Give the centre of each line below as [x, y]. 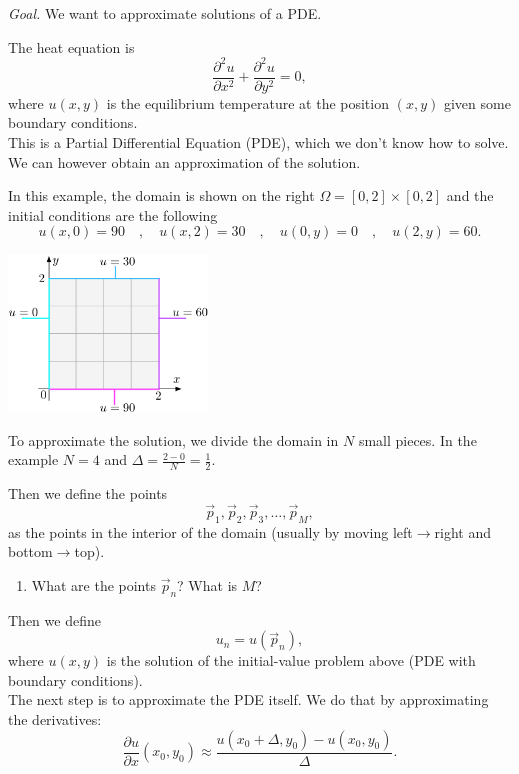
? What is [207, 584]
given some [477, 102]
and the [470, 195]
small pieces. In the [417, 439]
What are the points [93, 584]
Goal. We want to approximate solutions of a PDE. [165, 13]
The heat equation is [71, 46]
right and [462, 531]
